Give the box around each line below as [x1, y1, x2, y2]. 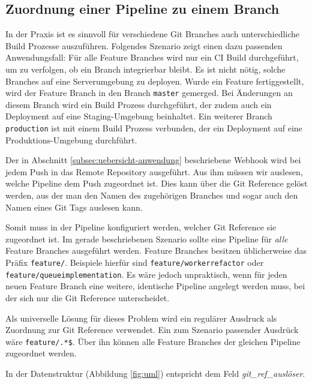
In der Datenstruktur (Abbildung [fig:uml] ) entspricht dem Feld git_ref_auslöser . [5, 367, 305, 379]
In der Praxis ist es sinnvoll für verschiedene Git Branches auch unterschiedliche [5, 28, 300, 40]
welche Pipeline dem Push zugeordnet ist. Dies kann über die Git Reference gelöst [5, 177, 308, 190]
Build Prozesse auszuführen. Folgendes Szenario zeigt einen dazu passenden [5, 39, 283, 52]
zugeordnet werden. [5, 347, 77, 359]
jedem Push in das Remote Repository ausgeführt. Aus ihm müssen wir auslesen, [5, 165, 303, 178]
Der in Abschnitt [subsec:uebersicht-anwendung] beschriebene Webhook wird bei [5, 154, 301, 166]
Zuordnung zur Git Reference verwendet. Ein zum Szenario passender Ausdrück [5, 323, 299, 336]
